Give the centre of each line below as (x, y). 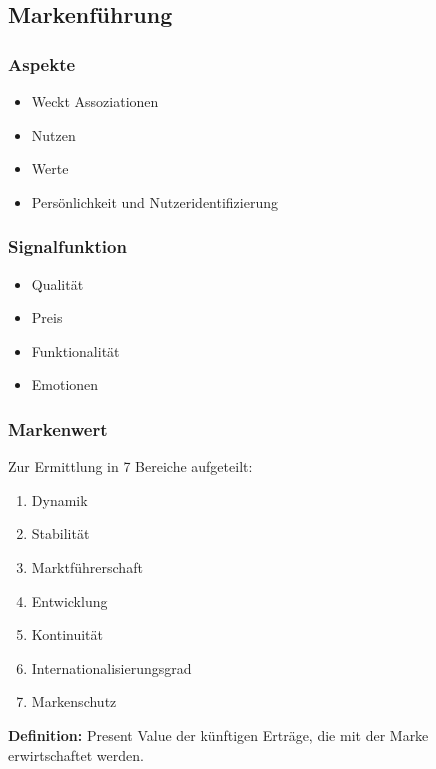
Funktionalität (75, 350)
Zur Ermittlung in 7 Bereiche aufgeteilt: (130, 466)
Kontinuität (67, 634)
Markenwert (58, 428)
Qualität (57, 283)
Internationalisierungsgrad (111, 667)
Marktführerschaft (87, 566)
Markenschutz (74, 701)
